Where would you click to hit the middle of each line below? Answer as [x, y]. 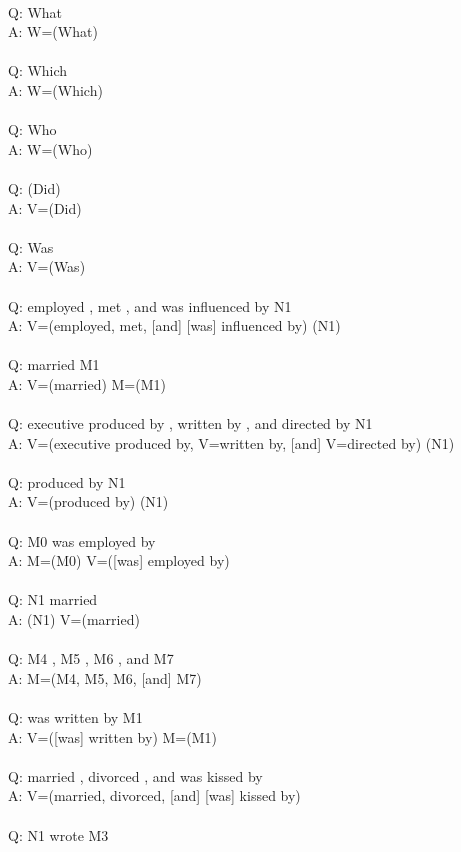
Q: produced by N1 [67, 481]
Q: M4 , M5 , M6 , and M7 [91, 658]
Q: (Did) [34, 187]
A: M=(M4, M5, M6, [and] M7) [105, 677]
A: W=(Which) [55, 89]
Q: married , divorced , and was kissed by [135, 775]
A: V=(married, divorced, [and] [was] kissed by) [154, 795]
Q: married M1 [54, 364]
